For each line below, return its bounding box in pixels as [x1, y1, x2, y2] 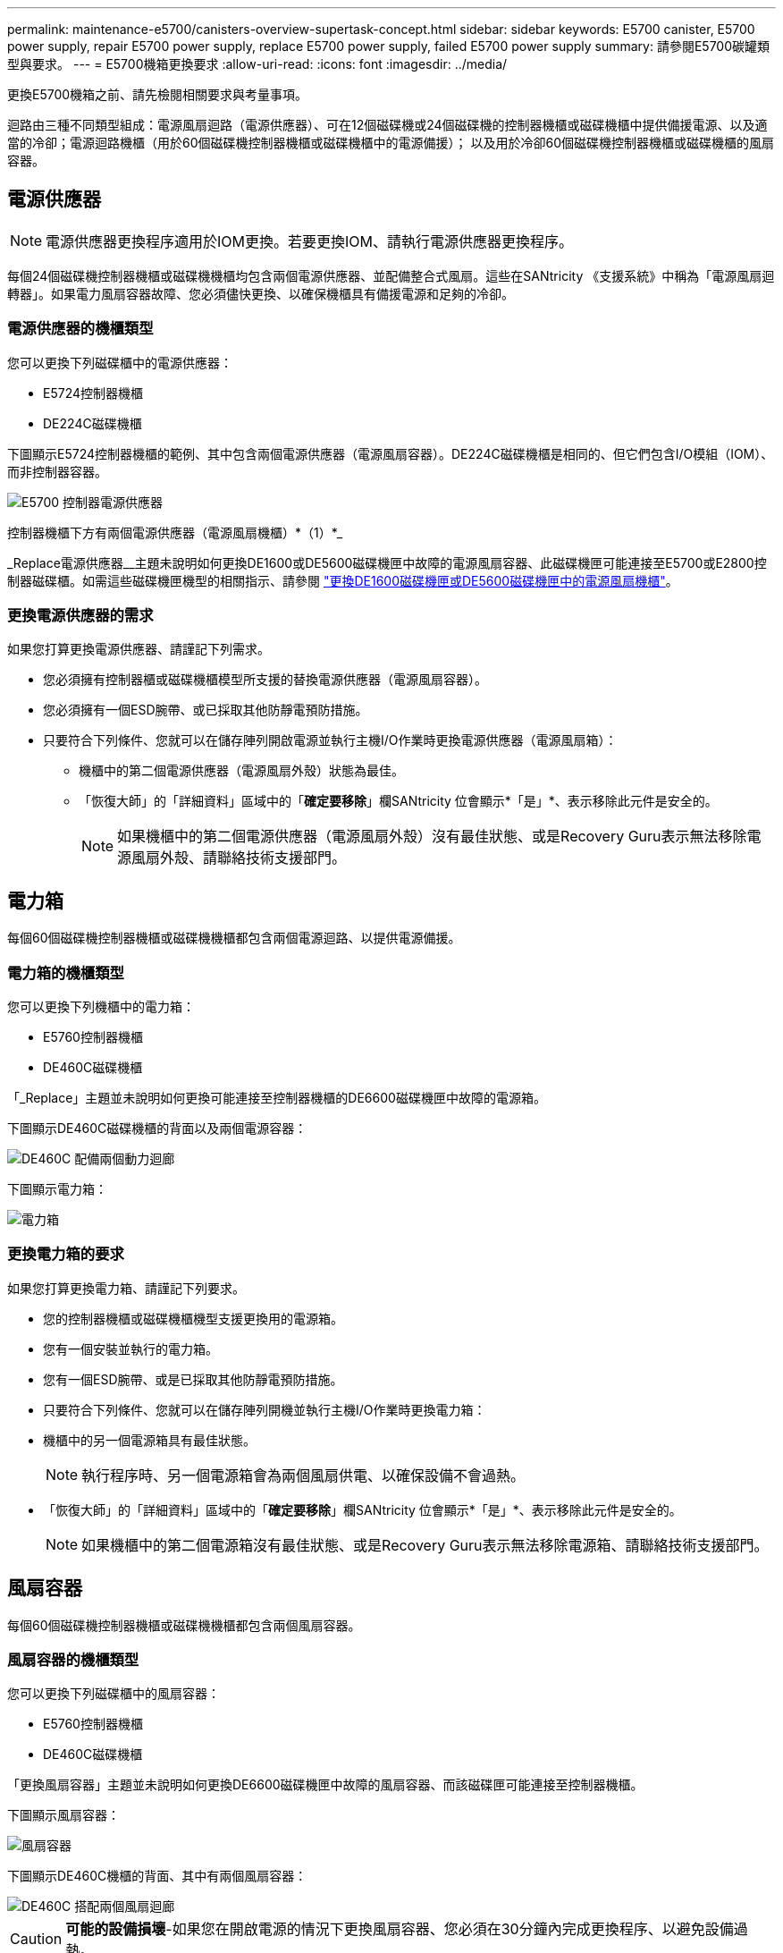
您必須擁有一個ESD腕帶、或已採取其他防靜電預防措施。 [43, 702, 368, 718]
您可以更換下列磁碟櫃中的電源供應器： [7, 354, 232, 370]
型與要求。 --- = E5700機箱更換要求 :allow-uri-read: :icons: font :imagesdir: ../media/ [7, 56, 508, 72]
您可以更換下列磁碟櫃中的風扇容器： [7, 1686, 220, 1702]
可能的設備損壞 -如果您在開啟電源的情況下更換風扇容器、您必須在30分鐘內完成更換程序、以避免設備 [65, 1920, 734, 1939]
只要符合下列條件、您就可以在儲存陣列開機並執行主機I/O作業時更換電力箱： [43, 1401, 486, 1417]
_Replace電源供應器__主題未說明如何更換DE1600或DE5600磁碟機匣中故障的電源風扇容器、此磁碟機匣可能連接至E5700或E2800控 [7, 554, 767, 571]
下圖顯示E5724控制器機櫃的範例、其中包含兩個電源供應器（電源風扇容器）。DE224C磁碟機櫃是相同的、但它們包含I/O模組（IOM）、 [7, 445, 774, 461]
